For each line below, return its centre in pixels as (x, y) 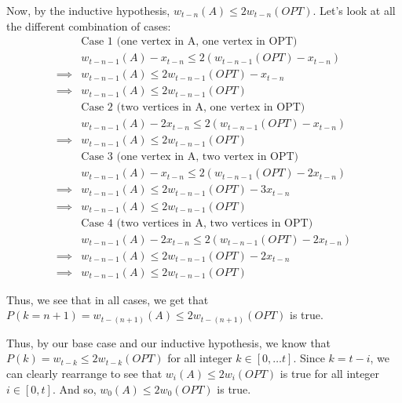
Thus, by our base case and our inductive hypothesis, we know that (169, 342)
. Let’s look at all (354, 10)
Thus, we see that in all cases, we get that (108, 299)
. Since (309, 358)
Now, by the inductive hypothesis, (88, 10)
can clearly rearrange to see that (84, 373)
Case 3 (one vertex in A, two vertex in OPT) (190, 157)
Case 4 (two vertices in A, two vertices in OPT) (197, 223)
